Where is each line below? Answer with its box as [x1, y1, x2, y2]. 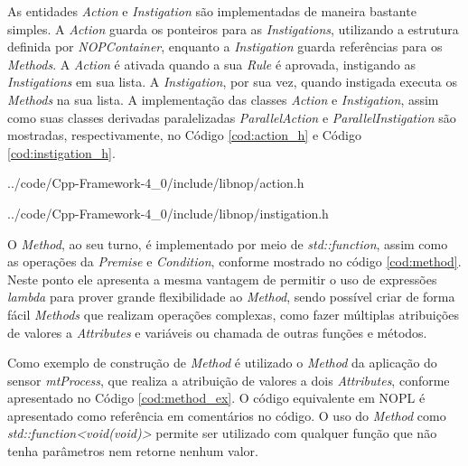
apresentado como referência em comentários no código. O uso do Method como [7, 405, 446, 424]
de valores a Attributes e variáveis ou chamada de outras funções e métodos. [7, 322, 427, 341]
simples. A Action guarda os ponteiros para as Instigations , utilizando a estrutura [7, 19, 459, 38]
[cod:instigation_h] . [7, 143, 116, 162]
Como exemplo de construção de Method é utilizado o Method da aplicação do [7, 353, 437, 372]
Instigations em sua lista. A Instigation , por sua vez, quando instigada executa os [7, 72, 458, 91]
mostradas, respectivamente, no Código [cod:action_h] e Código [7, 126, 361, 144]
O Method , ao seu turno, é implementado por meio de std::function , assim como [7, 234, 448, 253]
